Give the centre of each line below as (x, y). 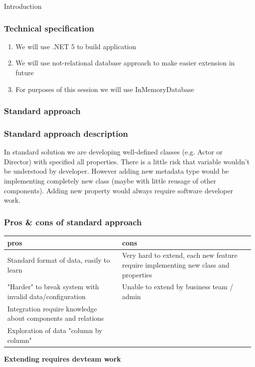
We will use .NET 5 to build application (76, 46)
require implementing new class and (176, 264)
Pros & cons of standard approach (73, 222)
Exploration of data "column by (55, 330)
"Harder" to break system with (53, 287)
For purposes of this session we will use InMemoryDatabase (105, 89)
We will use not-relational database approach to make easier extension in (125, 63)
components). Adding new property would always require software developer (119, 190)
